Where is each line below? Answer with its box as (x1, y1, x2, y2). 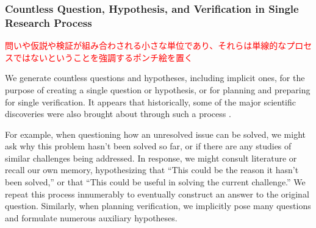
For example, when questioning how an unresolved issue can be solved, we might (5, 127, 306, 140)
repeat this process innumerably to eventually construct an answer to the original (5, 187, 309, 200)
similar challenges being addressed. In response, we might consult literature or (5, 151, 297, 164)
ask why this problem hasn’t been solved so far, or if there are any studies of (5, 140, 292, 152)
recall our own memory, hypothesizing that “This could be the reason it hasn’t (5, 163, 299, 176)
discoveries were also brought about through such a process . (5, 107, 231, 120)
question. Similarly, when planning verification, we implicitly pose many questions (5, 199, 311, 212)
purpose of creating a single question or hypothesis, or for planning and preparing (5, 83, 311, 96)
